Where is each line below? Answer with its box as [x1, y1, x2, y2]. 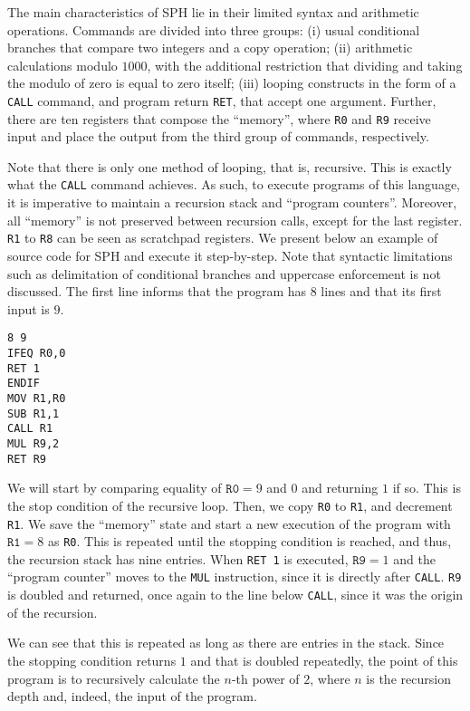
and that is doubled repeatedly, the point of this [190, 650, 458, 669]
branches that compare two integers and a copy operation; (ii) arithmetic [7, 38, 413, 57]
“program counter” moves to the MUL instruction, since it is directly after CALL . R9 [7, 567, 462, 586]
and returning [302, 478, 379, 497]
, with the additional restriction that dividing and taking [147, 55, 463, 74]
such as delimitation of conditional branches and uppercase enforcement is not [7, 264, 441, 283]
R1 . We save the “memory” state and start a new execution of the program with [7, 514, 451, 533]
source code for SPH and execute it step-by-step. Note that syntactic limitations [7, 245, 453, 264]
